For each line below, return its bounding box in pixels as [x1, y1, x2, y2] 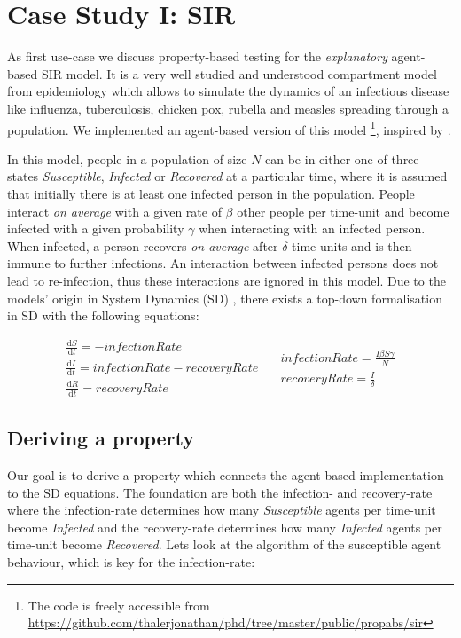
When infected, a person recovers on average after [7, 236, 278, 255]
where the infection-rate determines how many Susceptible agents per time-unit [7, 500, 436, 519]
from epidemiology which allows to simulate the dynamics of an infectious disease [7, 82, 449, 100]
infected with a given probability [7, 219, 184, 238]
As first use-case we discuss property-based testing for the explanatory [7, 47, 387, 66]
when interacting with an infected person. [199, 219, 426, 238]
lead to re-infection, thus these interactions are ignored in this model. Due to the [7, 271, 446, 289]
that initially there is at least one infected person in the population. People [7, 184, 415, 202]
